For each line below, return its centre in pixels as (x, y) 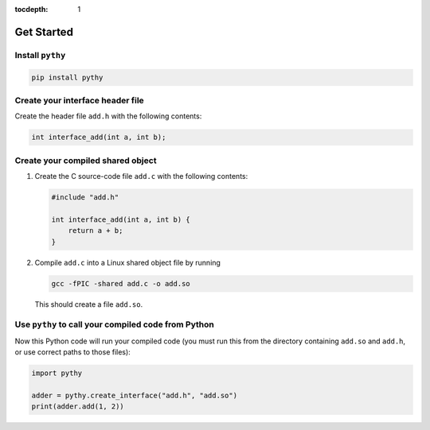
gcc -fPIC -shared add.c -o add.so (121, 283)
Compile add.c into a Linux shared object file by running (127, 262)
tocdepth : (31, 9)
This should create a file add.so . (89, 304)
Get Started (44, 32)
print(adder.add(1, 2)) (78, 407)
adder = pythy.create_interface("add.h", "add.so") (135, 395)
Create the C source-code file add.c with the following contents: (141, 176)
